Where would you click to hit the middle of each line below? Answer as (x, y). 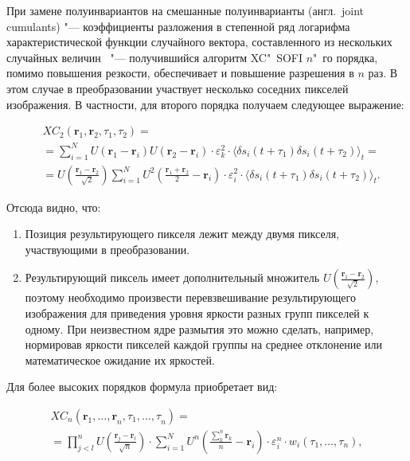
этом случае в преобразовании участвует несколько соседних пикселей (178, 88)
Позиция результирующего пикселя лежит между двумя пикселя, (182, 234)
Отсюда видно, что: (54, 207)
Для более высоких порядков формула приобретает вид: (142, 387)
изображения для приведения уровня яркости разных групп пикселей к (197, 313)
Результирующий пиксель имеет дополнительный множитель (172, 277)
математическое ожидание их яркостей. (120, 359)
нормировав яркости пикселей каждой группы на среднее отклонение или (204, 344)
